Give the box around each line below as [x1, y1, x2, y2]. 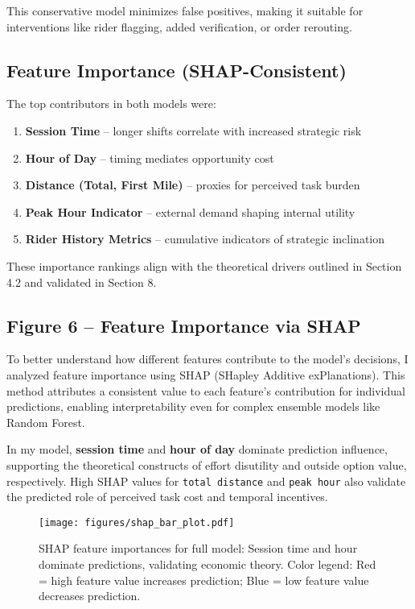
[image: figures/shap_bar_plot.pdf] [39, 516, 235, 528]
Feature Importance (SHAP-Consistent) [6, 57, 347, 82]
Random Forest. [6, 413, 85, 430]
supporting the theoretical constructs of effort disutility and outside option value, [6, 456, 407, 473]
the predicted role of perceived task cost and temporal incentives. [6, 488, 328, 505]
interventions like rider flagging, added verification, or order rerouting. [6, 18, 352, 35]
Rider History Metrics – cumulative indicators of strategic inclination [25, 230, 385, 247]
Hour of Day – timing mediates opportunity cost [25, 149, 274, 166]
